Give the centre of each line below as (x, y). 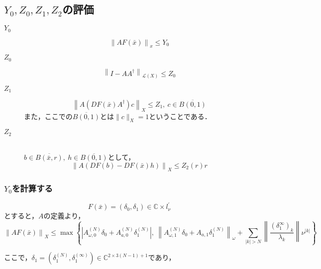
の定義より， (64, 216)
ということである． (180, 116)
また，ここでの (48, 116)
